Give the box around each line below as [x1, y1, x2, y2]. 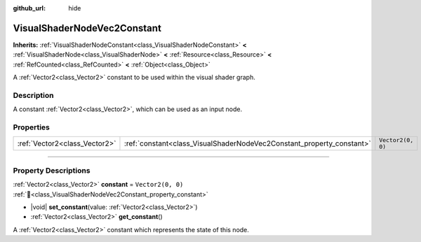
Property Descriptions [13, 165, 91, 175]
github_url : [13, 4, 46, 12]
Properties [13, 122, 51, 132]
